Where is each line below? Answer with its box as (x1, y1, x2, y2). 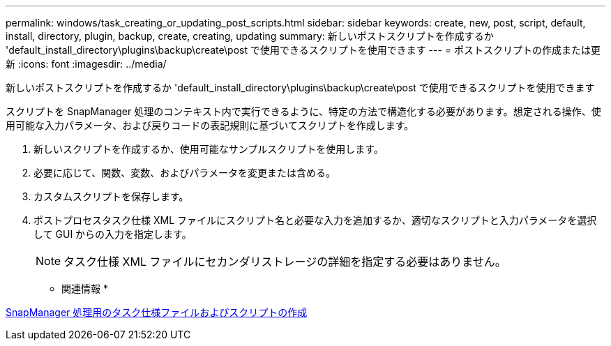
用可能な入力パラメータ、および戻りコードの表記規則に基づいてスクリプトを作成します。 (6, 119, 414, 131)
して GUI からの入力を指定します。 (33, 228, 192, 240)
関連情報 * (61, 283, 108, 294)
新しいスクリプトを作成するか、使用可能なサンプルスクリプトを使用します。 (33, 143, 384, 155)
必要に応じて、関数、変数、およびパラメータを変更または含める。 (33, 167, 335, 179)
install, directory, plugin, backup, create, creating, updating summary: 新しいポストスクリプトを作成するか (6, 30, 494, 42)
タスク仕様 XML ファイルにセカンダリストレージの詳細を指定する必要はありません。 (63, 255, 506, 269)
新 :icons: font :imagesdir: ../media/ (6, 58, 167, 70)
